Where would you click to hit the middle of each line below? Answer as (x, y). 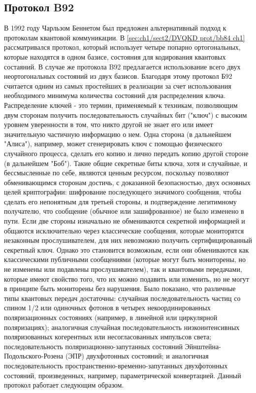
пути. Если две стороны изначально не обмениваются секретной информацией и (125, 221)
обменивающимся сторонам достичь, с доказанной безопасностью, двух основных (127, 182)
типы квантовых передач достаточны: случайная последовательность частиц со (122, 298)
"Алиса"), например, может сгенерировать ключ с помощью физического (113, 144)
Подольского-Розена (34, 356)
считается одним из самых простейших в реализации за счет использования (118, 85)
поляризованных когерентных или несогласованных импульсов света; (108, 337)
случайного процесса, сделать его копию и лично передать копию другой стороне (126, 153)
